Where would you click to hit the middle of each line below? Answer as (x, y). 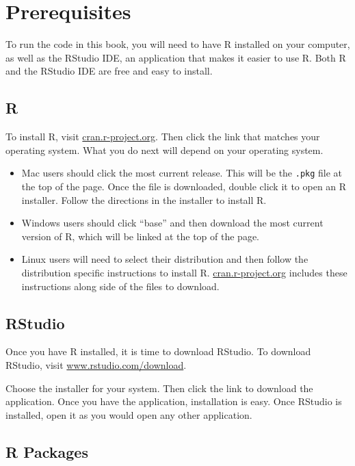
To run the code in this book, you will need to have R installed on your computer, (178, 44)
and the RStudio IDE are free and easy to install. (109, 71)
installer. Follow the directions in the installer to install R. (144, 199)
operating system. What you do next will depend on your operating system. (165, 150)
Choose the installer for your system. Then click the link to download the (159, 388)
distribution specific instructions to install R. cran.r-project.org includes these (184, 272)
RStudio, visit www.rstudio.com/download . (96, 364)
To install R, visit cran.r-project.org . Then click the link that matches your (163, 137)
